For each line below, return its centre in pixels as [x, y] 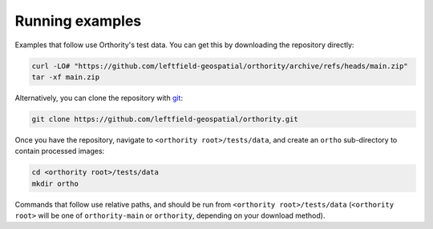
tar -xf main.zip [66, 77]
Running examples [78, 21]
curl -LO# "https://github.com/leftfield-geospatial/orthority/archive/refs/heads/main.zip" [220, 66]
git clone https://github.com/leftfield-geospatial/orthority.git [165, 119]
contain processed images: [60, 151]
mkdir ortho [55, 183]
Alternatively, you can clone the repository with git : [99, 98]
